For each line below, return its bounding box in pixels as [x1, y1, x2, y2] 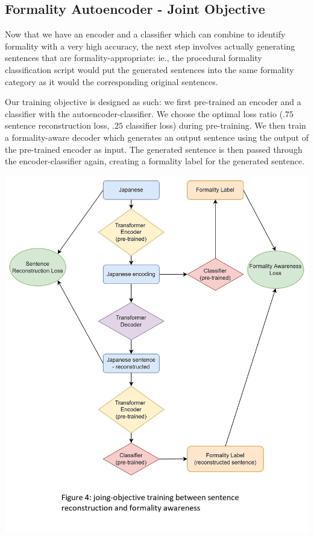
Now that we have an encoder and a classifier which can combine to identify [5, 28, 286, 40]
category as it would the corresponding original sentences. [5, 75, 218, 88]
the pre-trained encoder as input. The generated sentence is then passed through [5, 143, 303, 155]
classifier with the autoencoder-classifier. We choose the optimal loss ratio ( [5, 107, 283, 120]
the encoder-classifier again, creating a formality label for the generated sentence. [5, 155, 305, 167]
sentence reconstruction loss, [5, 119, 110, 132]
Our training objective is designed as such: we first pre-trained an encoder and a [5, 95, 301, 108]
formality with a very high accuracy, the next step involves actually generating [5, 39, 295, 52]
